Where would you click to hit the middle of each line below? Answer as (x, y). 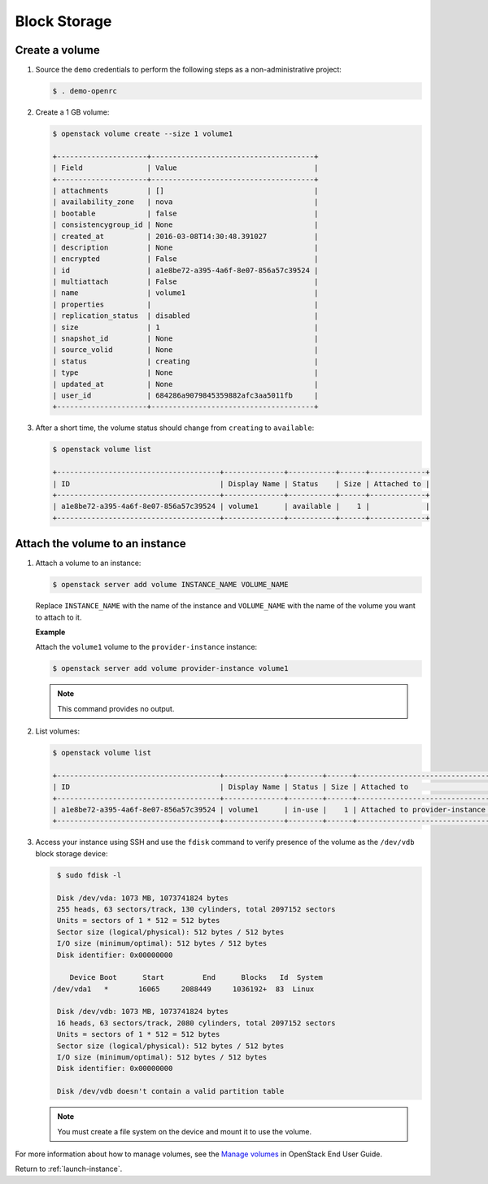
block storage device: (72, 853)
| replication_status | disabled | (185, 316)
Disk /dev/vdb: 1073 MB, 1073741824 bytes (143, 1012)
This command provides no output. (116, 708)
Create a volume (58, 50)
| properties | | (185, 304)
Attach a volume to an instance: (88, 563)
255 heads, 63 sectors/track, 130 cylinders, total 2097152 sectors (196, 909)
